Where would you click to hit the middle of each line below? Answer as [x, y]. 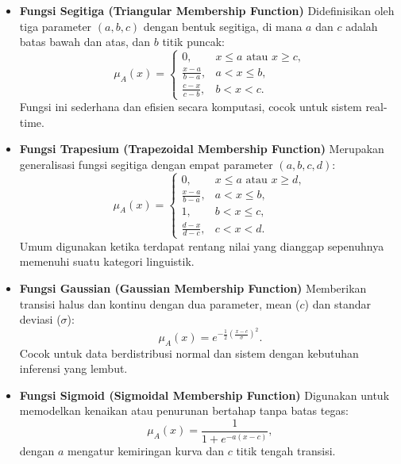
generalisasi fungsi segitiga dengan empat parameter [146, 164]
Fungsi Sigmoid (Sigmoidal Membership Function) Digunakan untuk [204, 395]
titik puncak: [193, 42]
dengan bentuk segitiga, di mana [223, 26]
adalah [362, 26]
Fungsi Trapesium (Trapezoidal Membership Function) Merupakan [202, 149]
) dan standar [337, 303]
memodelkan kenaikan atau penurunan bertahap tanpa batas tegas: [184, 410]
